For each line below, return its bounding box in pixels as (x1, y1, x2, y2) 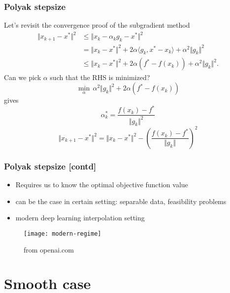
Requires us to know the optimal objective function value (15, 179, 188, 190)
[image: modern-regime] (24, 230, 101, 237)
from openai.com (24, 244, 74, 254)
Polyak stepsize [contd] (4, 160, 97, 172)
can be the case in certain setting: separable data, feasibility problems (15, 196, 227, 206)
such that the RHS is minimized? (50, 72, 150, 82)
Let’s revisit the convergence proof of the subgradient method (4, 20, 190, 30)
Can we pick (4, 72, 41, 82)
